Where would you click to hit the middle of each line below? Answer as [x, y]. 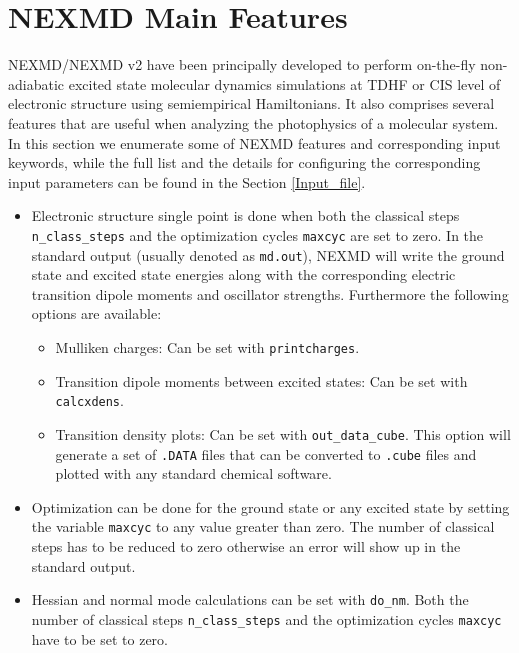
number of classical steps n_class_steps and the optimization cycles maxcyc [266, 618]
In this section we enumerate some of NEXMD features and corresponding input [254, 142]
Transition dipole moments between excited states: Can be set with [261, 380]
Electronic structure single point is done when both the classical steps [245, 215]
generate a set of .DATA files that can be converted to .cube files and [266, 453]
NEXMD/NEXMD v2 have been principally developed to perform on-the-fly [242, 64]
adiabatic [36, 83]
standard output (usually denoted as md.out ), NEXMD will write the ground [268, 254]
